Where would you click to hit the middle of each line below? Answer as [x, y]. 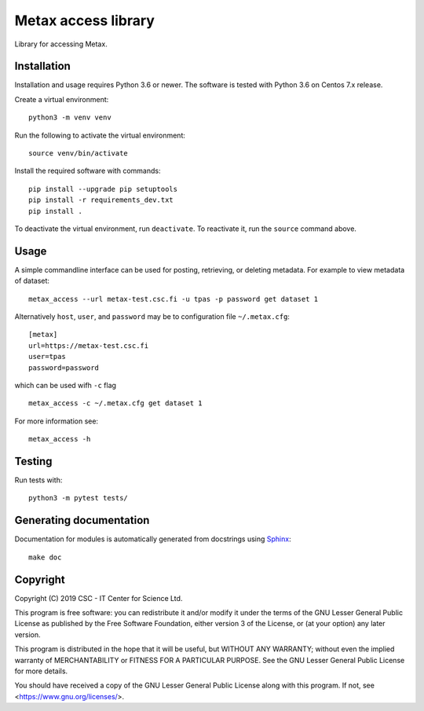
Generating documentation [82, 520]
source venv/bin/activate [79, 154]
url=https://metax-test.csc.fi [89, 345]
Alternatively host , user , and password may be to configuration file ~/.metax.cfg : [152, 317]
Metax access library [84, 20]
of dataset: [32, 281]
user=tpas [47, 357]
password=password [64, 368]
